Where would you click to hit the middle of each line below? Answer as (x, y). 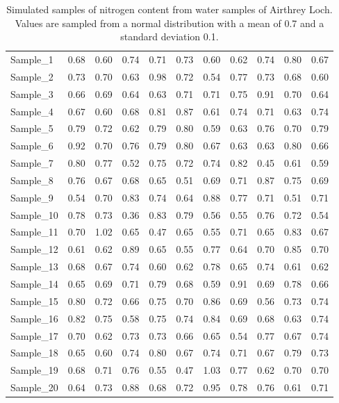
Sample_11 (34, 232)
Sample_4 (32, 111)
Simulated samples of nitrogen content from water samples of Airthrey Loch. (169, 9)
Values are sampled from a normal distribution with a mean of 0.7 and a (169, 23)
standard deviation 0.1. (169, 36)
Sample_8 (32, 180)
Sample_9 (32, 197)
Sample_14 (34, 283)
